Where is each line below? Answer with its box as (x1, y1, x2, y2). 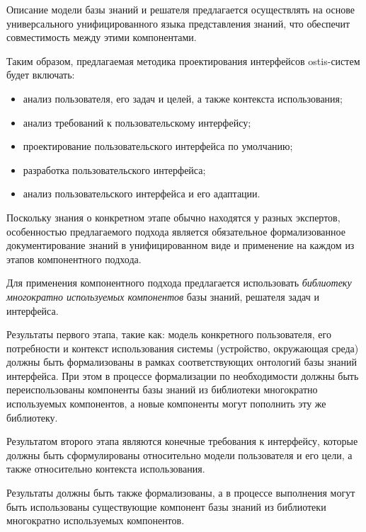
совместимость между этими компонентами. (6, 30, 197, 45)
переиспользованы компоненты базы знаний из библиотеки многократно (6, 382, 318, 397)
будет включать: (6, 67, 75, 82)
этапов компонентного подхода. (6, 251, 142, 266)
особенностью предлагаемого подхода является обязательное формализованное (6, 224, 345, 238)
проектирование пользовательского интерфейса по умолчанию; (23, 139, 293, 154)
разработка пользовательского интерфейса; (23, 162, 206, 177)
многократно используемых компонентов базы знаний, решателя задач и (6, 289, 319, 303)
